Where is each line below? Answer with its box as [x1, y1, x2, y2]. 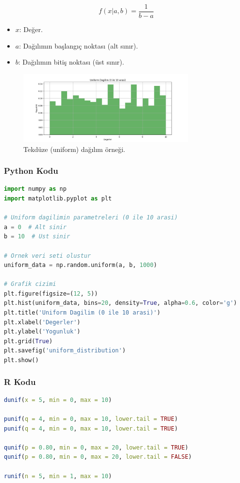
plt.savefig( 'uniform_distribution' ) [4, 347, 126, 354]
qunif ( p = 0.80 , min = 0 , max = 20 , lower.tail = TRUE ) [4, 444, 189, 451]
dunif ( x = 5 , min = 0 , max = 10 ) [4, 396, 112, 403]
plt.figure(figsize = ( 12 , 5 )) [4, 290, 98, 297]
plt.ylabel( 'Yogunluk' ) [4, 328, 81, 335]
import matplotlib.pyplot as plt [4, 195, 112, 202]
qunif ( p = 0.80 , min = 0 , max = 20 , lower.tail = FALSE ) [4, 453, 192, 461]
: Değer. [19, 24, 43, 34]
